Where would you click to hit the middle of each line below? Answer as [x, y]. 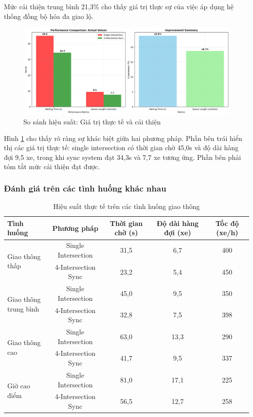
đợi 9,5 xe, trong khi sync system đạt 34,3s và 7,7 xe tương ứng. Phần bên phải [123, 157]
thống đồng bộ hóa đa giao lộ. [49, 16]
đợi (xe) [178, 233]
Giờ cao [19, 386]
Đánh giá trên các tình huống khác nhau [85, 188]
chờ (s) [126, 233]
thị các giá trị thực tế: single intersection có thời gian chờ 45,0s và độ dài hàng [121, 148]
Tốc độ [227, 223]
